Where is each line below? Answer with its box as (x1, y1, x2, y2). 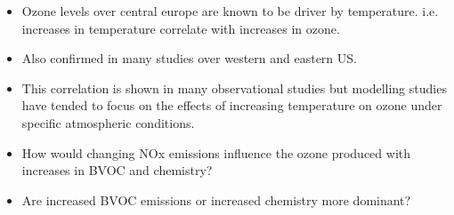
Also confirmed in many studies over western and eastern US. (21, 49, 357, 68)
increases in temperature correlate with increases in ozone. (21, 19, 340, 37)
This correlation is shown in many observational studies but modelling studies (21, 78, 447, 97)
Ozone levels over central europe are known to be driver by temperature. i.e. (21, 2, 439, 20)
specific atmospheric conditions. (21, 113, 195, 131)
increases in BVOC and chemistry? (21, 161, 213, 179)
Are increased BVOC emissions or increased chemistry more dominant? (21, 190, 411, 209)
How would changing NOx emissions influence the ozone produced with (21, 143, 411, 162)
